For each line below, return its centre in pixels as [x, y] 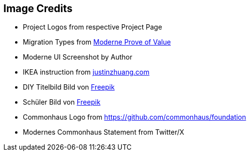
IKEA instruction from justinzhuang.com [86, 72]
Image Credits [38, 8]
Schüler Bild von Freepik [62, 102]
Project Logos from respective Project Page [92, 27]
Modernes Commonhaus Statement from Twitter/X [104, 132]
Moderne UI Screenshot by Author [78, 57]
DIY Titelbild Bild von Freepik [69, 87]
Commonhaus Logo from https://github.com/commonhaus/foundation [134, 117]
